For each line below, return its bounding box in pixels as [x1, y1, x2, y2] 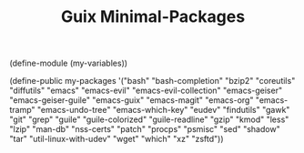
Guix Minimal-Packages [60, 6, 246, 27]
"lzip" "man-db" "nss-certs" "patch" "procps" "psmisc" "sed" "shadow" [9, 124, 280, 135]
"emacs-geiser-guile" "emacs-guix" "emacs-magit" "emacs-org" [9, 95, 254, 106]
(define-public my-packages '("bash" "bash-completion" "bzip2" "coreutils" [9, 76, 296, 87]
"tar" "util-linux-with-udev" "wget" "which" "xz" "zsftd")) [9, 134, 225, 145]
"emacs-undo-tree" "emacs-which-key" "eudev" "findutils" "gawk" [36, 105, 290, 116]
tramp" [9, 105, 35, 116]
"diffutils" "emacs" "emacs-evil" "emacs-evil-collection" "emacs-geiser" [9, 85, 283, 97]
